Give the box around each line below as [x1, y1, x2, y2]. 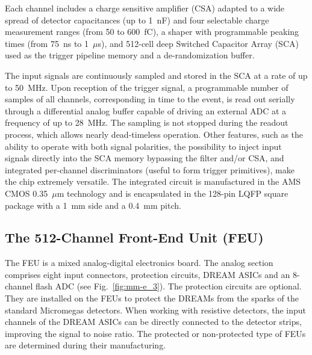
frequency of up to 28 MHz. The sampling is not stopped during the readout [5, 116, 289, 129]
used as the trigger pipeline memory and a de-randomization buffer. [5, 49, 255, 61]
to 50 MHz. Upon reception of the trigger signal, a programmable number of [5, 81, 289, 93]
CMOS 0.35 [5, 187, 48, 199]
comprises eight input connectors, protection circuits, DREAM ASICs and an [5, 268, 290, 280]
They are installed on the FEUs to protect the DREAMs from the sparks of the [5, 292, 299, 304]
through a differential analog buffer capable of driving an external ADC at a [5, 104, 287, 117]
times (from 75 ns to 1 [5, 37, 89, 49]
